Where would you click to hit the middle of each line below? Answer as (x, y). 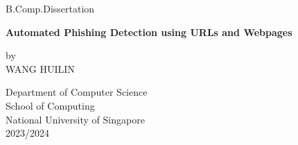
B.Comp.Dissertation (50, 8)
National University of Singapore (75, 119)
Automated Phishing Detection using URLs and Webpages (149, 32)
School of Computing (50, 105)
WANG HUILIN (40, 68)
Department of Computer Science (77, 92)
